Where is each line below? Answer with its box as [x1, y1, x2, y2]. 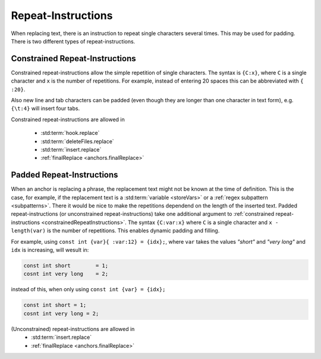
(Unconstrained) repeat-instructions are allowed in [11, 325, 135, 332]
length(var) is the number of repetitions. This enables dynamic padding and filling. [11, 227, 220, 234]
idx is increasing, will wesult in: [11, 247, 89, 253]
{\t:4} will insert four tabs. [11, 105, 80, 112]
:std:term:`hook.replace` [40, 130, 100, 137]
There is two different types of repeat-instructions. [11, 37, 136, 45]
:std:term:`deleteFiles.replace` [40, 137, 114, 145]
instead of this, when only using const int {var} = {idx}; [11, 286, 166, 293]
